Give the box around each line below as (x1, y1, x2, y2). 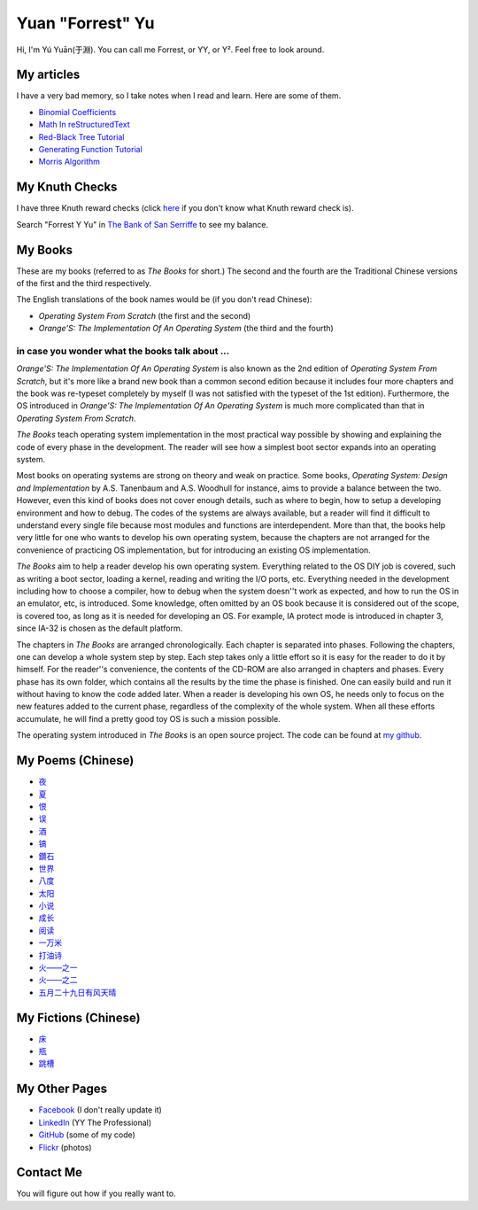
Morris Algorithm (38, 156, 101, 167)
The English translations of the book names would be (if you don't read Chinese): (16, 294, 312, 305)
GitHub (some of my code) (38, 1129, 136, 1140)
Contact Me (16, 1165, 83, 1180)
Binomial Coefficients (38, 106, 117, 117)
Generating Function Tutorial (38, 144, 143, 155)
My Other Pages (16, 1082, 108, 1097)
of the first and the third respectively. (16, 278, 152, 288)
